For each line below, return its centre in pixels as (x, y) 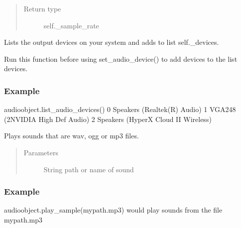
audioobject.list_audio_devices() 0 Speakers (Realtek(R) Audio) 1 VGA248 (120, 109)
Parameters (41, 152)
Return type (42, 8)
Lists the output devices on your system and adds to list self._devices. (112, 42)
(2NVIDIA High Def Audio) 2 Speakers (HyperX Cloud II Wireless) (108, 119)
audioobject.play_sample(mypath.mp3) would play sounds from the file (113, 210)
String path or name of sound (89, 169)
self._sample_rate (71, 25)
